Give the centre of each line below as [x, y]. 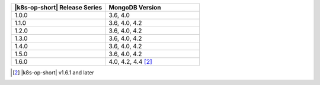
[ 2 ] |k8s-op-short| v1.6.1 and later [53, 73]
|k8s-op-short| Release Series [58, 7]
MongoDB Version [135, 7]
